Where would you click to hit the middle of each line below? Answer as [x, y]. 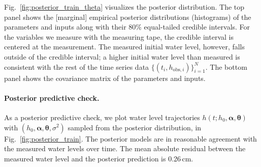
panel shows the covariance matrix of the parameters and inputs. [105, 78]
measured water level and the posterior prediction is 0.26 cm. [99, 158]
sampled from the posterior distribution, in [135, 127]
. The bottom [226, 66]
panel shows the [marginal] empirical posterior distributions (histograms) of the [128, 17]
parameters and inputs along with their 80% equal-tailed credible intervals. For [127, 27]
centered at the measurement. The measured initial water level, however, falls [125, 47]
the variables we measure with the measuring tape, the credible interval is [119, 36]
